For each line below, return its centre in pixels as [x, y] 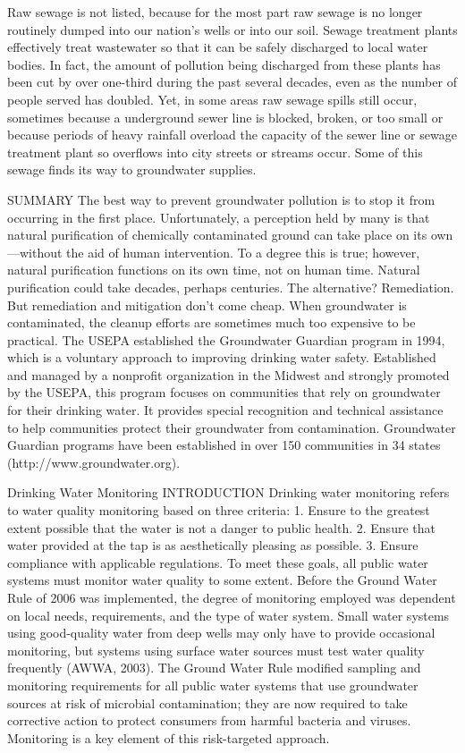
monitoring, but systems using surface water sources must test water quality [216, 650]
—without [35, 252]
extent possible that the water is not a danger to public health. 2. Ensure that [221, 527]
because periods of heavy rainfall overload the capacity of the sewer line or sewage [232, 135]
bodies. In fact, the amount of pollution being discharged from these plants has [224, 64]
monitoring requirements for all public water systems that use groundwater [213, 685]
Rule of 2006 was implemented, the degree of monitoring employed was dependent [232, 597]
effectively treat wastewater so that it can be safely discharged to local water [218, 47]
